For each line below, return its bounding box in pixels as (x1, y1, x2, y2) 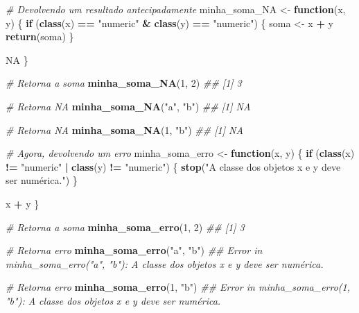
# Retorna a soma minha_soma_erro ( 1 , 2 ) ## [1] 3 (6, 219, 245, 234)
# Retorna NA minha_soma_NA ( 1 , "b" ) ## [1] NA (6, 122, 243, 137)
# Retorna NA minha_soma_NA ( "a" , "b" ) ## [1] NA (6, 99, 251, 113)
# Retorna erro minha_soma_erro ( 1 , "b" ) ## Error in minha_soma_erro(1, (6, 280, 351, 294)
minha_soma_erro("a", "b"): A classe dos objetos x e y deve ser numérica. (6, 256, 324, 271)
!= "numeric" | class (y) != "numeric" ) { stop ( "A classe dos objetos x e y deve (6, 159, 341, 174)
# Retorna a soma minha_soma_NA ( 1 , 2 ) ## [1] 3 (6, 76, 242, 90)
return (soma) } (6, 29, 74, 44)
